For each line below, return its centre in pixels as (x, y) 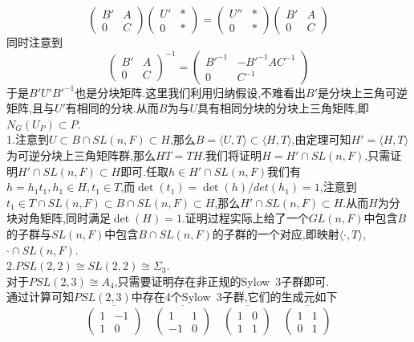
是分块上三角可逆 (363, 92)
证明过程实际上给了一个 (247, 218)
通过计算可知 (40, 297)
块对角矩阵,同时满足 (59, 218)
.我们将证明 (232, 155)
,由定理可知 (321, 139)
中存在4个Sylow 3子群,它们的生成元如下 (234, 297)
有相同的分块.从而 (112, 108)
